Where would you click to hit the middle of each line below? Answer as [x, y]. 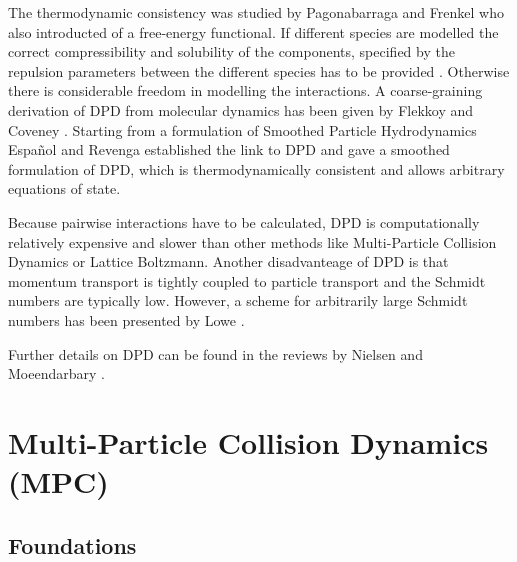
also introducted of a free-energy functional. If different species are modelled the [253, 31]
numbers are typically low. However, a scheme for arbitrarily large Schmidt [238, 300]
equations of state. [64, 188]
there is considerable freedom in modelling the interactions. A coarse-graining [245, 90]
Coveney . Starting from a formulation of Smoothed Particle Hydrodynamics [242, 129]
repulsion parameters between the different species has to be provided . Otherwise [259, 70]
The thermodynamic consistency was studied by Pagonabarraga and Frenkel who [256, 12]
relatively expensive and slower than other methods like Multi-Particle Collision [252, 241]
